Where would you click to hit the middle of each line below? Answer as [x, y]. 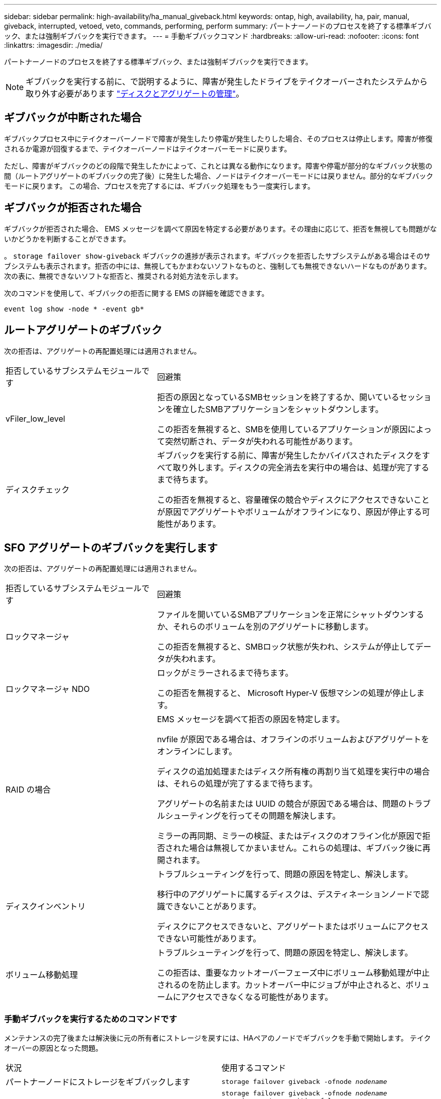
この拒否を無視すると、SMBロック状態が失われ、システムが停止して [286, 647]
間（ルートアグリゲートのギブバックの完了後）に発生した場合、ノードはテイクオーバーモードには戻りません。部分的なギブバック [219, 176]
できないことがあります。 [213, 907]
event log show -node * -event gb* [74, 309]
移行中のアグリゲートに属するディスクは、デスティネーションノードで [289, 894]
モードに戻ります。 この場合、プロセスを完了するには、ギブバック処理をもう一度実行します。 [159, 186]
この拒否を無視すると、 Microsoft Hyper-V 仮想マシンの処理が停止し [287, 693]
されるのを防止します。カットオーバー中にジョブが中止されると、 [281, 985]
